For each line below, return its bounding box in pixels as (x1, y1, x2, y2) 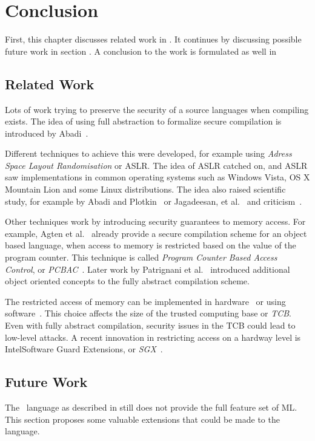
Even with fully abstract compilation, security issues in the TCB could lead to (5, 319, 296, 332)
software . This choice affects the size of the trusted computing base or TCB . (5, 307, 291, 320)
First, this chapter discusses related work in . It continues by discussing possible (5, 33, 302, 46)
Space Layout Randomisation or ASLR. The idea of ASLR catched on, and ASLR (5, 159, 308, 171)
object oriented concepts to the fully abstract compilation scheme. (5, 275, 250, 287)
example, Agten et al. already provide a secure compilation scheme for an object (5, 227, 307, 239)
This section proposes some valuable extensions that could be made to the (5, 412, 280, 425)
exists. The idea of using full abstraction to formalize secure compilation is (5, 115, 282, 128)
